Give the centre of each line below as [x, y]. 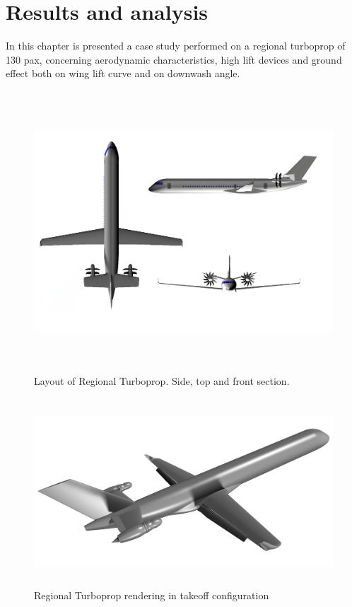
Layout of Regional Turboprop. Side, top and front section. [162, 381]
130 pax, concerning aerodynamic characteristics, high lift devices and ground [174, 59]
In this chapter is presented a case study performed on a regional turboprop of [176, 46]
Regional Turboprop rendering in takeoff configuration [152, 595]
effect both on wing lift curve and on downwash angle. [123, 73]
